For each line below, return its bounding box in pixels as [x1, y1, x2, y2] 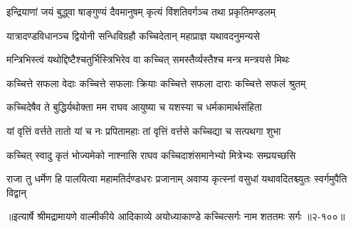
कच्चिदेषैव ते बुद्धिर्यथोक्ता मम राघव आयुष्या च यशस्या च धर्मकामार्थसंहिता [6, 99, 262, 114]
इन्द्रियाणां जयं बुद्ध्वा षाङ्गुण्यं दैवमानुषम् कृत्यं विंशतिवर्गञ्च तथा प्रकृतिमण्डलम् [6, 4, 275, 18]
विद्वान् [6, 185, 26, 200]
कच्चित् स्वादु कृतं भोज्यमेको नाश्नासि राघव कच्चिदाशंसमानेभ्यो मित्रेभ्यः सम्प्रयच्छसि [6, 147, 296, 162]
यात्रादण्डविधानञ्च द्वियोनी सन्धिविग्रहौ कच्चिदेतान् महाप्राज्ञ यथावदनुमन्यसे [6, 28, 260, 43]
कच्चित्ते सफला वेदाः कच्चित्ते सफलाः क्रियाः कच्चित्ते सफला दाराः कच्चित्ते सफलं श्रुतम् [6, 75, 306, 90]
